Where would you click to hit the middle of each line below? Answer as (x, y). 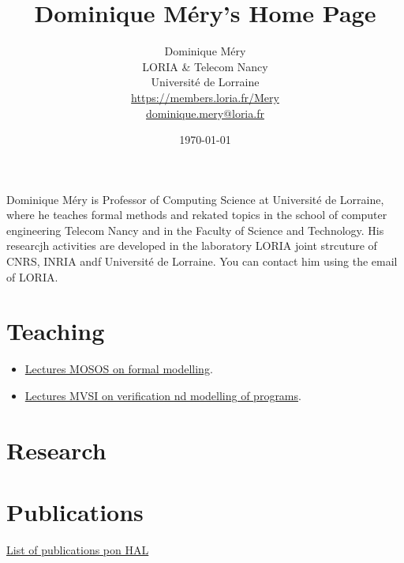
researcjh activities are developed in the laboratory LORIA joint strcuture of (192, 246)
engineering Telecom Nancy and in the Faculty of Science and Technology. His (195, 230)
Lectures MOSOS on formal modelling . (119, 369)
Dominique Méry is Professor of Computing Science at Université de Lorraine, (195, 199)
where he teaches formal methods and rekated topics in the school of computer (197, 215)
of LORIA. (32, 276)
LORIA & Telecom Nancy (205, 66)
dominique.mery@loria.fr (205, 113)
